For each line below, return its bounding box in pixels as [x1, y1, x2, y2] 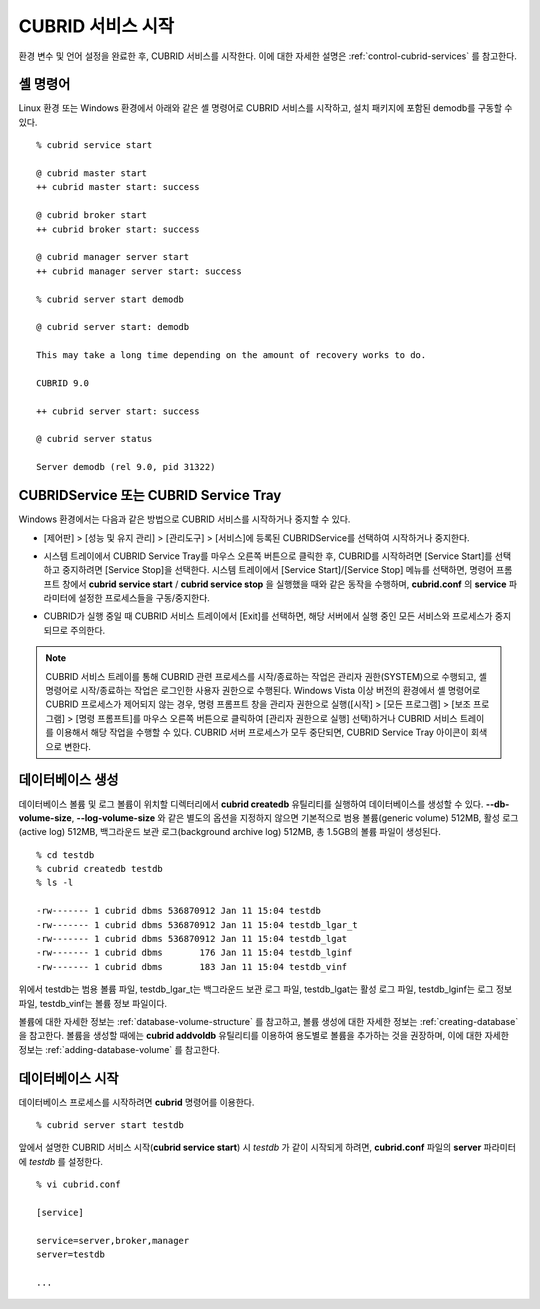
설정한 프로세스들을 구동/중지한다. [78, 592, 210, 604]
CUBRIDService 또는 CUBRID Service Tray [18, 487, 282, 504]
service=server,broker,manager [36, 1235, 190, 1246]
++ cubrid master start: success [36, 181, 200, 193]
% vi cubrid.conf [36, 1179, 121, 1190]
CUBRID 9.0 [36, 377, 90, 389]
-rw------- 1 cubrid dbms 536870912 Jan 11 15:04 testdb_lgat [36, 933, 348, 945]
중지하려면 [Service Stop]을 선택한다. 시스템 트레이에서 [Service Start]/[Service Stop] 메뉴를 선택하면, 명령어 [61, 564, 494, 576]
